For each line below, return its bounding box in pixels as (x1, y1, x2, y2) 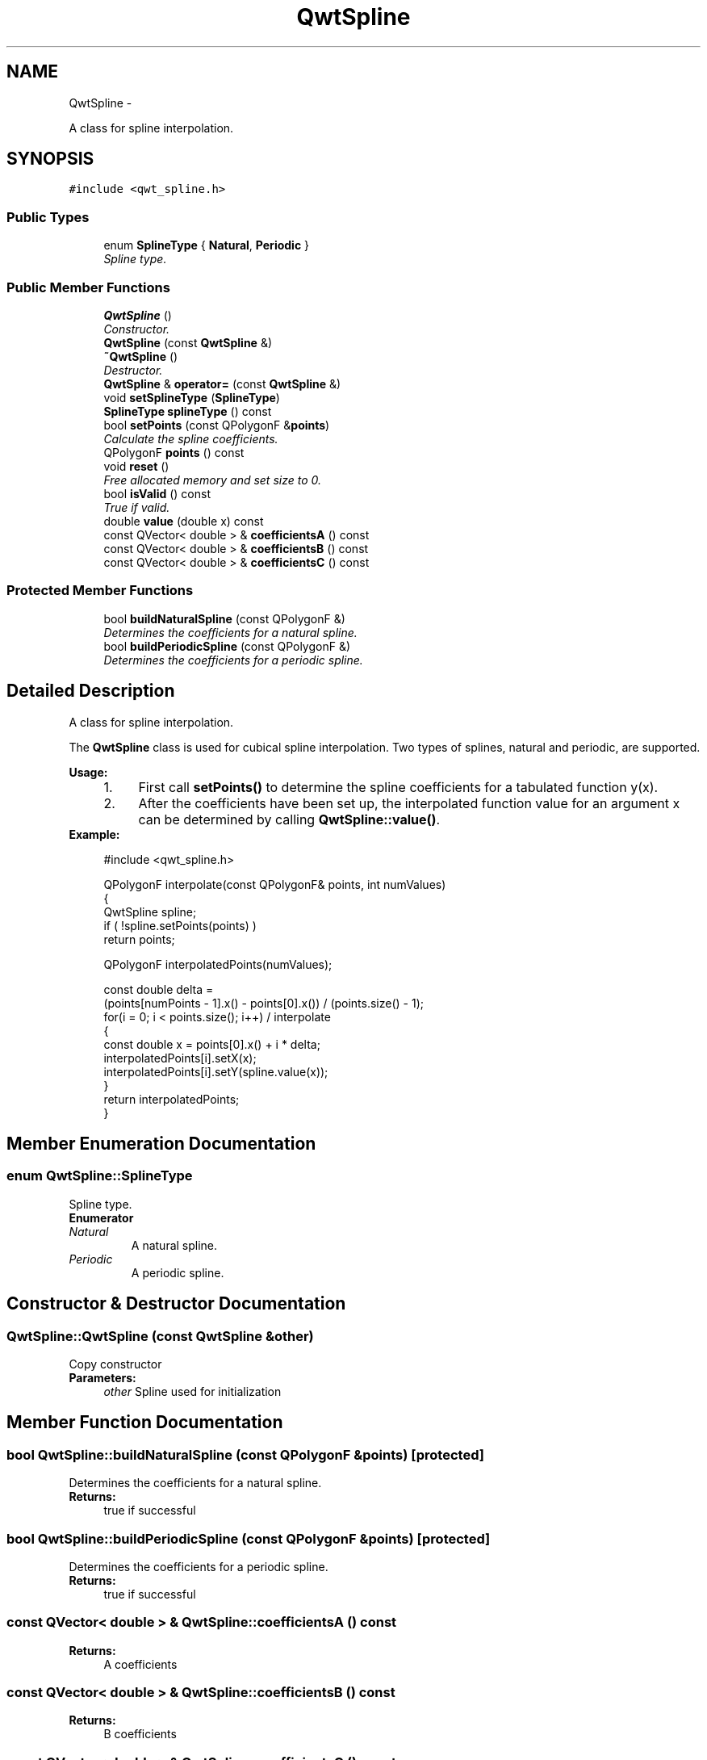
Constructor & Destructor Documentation (6, 1293, 346, 1314)
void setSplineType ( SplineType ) (103, 390, 280, 404)
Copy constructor (69, 1356, 162, 1371)
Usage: (69, 765, 108, 779)
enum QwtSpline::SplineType (6, 1167, 193, 1184)
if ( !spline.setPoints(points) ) (103, 918, 257, 932)
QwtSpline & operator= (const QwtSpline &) (103, 376, 341, 391)
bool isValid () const (103, 486, 211, 501)
